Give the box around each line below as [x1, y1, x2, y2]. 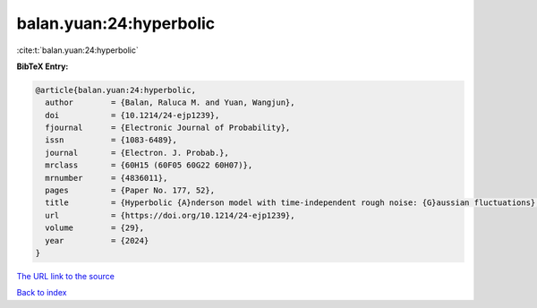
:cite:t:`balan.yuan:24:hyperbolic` [16, 45, 139, 56]
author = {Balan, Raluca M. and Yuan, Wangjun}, [45, 98, 295, 107]
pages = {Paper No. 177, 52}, [45, 185, 215, 196]
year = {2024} [45, 235, 149, 245]
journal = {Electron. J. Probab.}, [45, 148, 230, 158]
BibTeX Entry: [16, 61, 69, 72]
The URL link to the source [16, 270, 115, 281]
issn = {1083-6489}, [45, 135, 178, 145]
